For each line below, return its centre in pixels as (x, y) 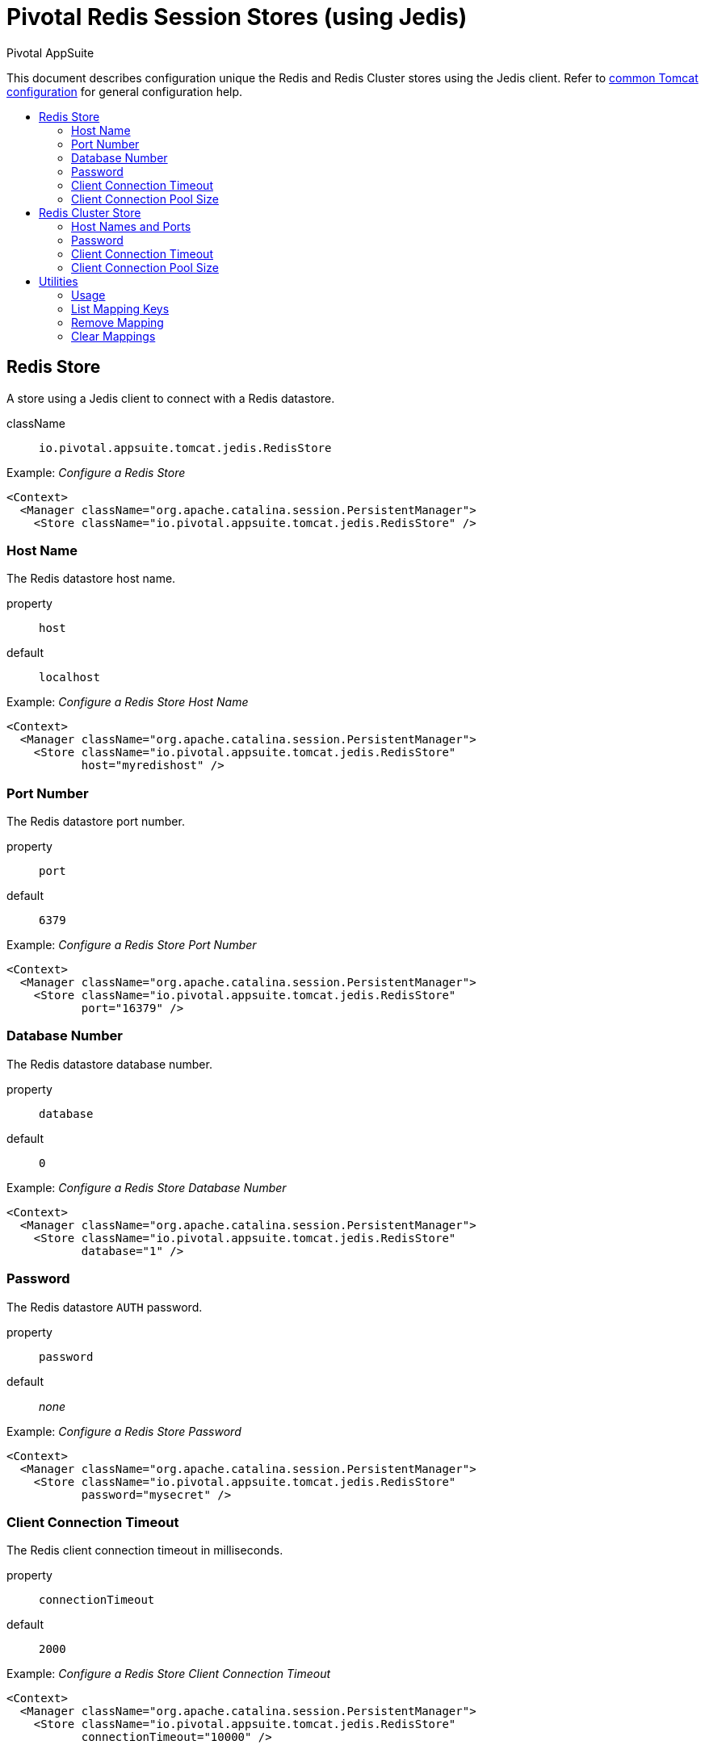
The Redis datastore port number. (96, 822)
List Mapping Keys (120, 308)
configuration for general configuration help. (125, 91)
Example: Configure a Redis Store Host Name (128, 702)
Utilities (59, 281)
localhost (69, 678)
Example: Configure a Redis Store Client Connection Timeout (169, 1674)
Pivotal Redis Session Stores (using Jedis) (237, 17)
